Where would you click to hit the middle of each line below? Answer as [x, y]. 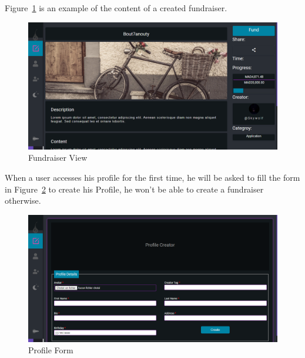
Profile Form [51, 350]
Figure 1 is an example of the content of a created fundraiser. [116, 8]
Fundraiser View [58, 158]
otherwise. [23, 200]
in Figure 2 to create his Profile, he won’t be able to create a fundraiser [134, 189]
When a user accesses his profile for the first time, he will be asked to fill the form [152, 177]
